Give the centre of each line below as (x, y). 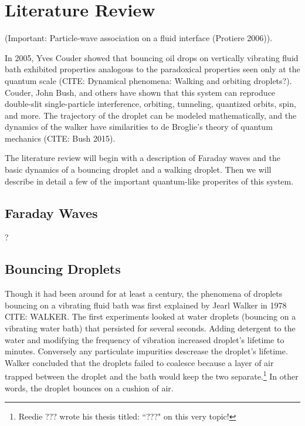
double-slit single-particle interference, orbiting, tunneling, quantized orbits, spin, (150, 104)
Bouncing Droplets (63, 269)
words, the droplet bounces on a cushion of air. (89, 388)
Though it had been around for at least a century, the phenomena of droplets (144, 293)
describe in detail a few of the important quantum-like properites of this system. (149, 181)
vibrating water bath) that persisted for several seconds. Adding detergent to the (150, 328)
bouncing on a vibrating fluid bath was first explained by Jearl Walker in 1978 (146, 305)
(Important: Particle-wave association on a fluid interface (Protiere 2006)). (139, 38)
